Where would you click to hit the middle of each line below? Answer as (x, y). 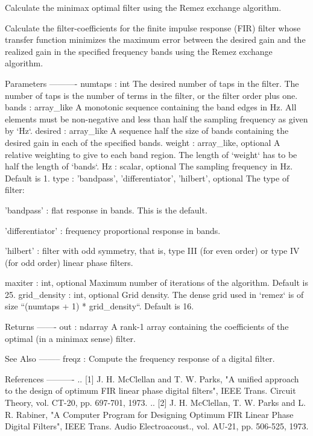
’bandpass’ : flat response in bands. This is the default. (106, 210)
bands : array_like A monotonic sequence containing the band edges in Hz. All (151, 107)
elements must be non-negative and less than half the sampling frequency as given (156, 118)
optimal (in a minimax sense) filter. (70, 338)
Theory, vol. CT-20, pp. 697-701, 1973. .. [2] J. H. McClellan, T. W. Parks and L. (155, 403)
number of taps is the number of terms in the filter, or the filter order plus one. (151, 95)
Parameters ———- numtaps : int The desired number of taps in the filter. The (152, 83)
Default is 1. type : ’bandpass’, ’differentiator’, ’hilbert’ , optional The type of (147, 178)
